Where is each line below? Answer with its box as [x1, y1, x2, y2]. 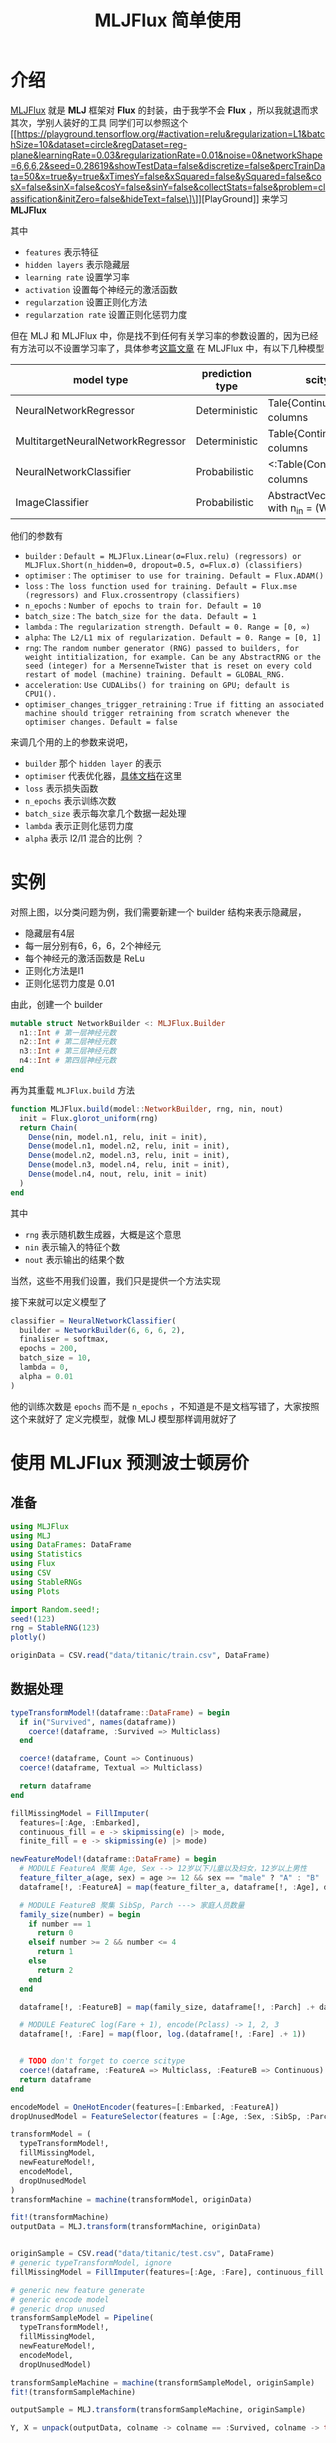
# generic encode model [10, 2294, 110, 2305]
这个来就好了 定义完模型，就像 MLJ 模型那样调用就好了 [10, 1412, 238, 1425]
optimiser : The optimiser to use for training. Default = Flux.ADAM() [24, 569, 325, 581]
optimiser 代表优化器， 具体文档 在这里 [24, 769, 183, 781]
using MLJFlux [10, 1521, 70, 1531]
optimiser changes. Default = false [24, 717, 178, 727]
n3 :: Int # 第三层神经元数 [19, 1046, 117, 1056]
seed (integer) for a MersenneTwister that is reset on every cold [24, 661, 312, 671]
